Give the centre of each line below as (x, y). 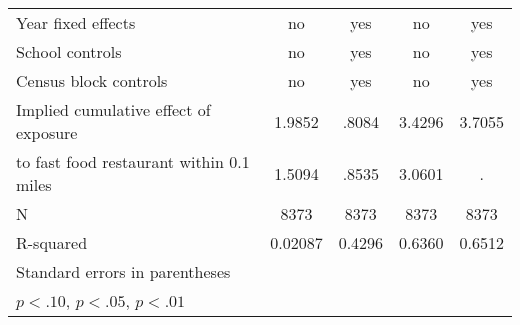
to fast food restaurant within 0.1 (133, 161)
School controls (69, 51)
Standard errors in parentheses (123, 271)
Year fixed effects (76, 22)
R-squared (52, 242)
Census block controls (92, 80)
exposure (47, 132)
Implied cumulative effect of (113, 109)
